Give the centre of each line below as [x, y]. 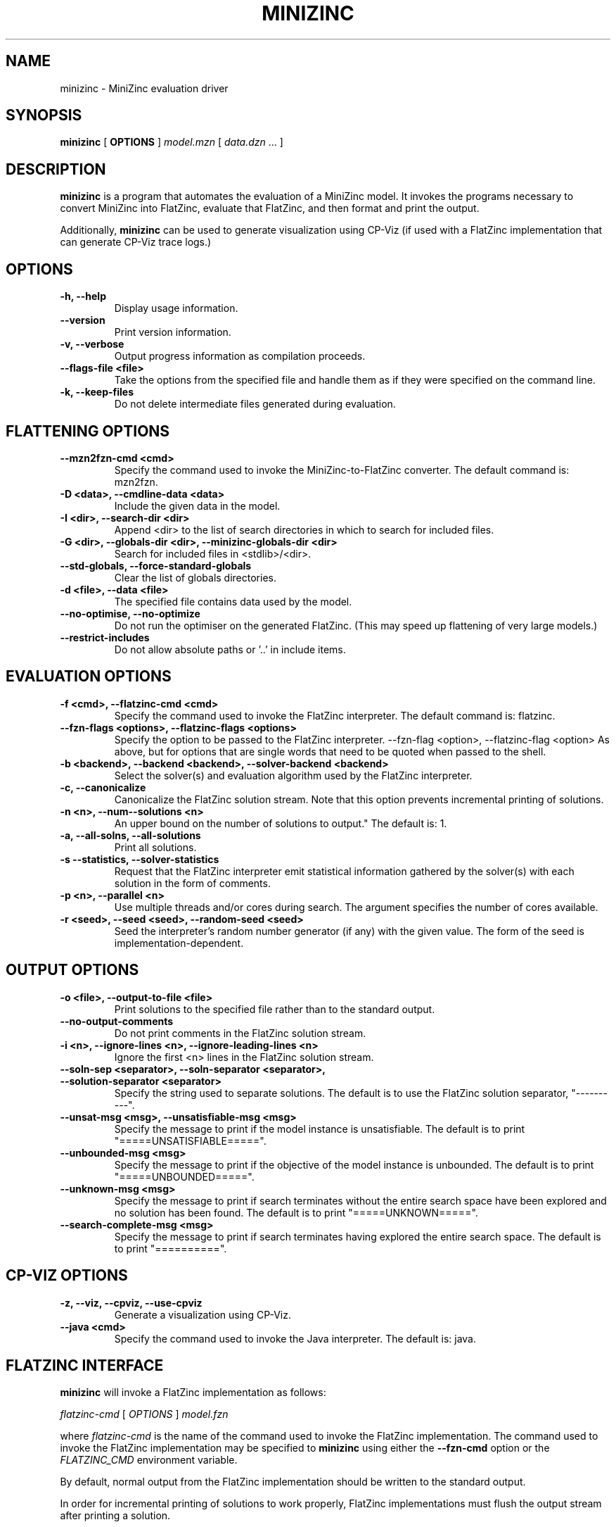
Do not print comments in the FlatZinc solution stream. [240, 1033]
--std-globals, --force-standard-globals [156, 565]
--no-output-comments [117, 1021]
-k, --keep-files [97, 392]
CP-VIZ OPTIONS [67, 1276]
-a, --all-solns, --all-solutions [130, 835]
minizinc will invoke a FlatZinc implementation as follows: [193, 1393]
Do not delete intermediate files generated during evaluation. [255, 404]
